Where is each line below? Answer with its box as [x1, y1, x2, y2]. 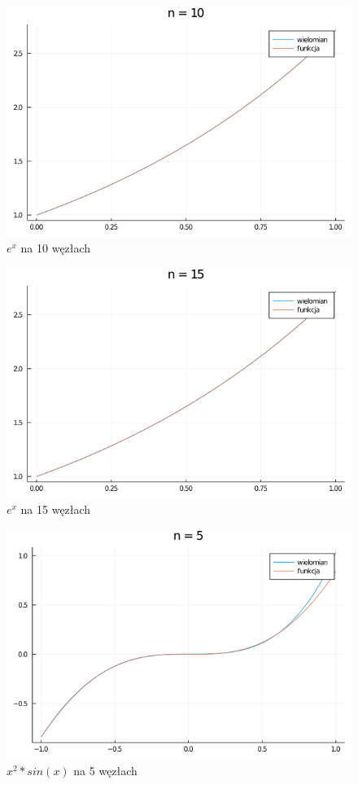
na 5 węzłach [73, 761, 138, 778]
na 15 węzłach [20, 501, 91, 518]
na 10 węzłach [20, 239, 91, 257]
